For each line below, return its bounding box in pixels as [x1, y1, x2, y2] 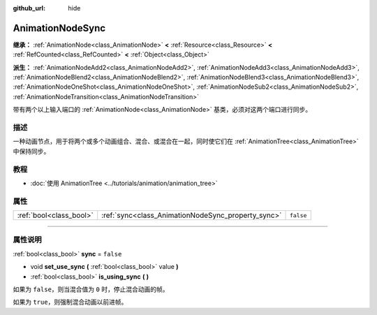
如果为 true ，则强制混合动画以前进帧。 [13, 298, 128, 307]
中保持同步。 [13, 147, 50, 155]
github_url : [13, 4, 45, 12]
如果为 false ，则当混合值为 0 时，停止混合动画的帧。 [13, 285, 169, 293]
